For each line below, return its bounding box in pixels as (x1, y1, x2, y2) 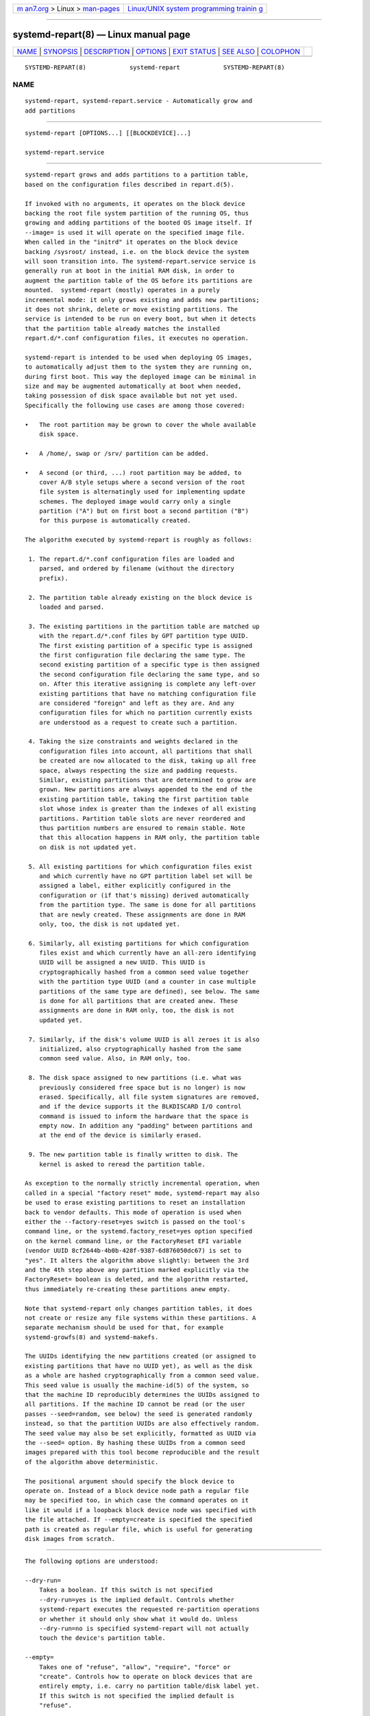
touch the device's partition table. (38, 1634, 166, 1642)
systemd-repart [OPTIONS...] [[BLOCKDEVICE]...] (25, 129, 191, 137)
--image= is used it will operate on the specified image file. (25, 229, 246, 236)
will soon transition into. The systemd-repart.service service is (25, 257, 256, 265)
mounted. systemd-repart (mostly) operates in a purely (25, 286, 221, 294)
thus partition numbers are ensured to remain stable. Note (38, 824, 246, 832)
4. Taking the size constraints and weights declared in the (28, 738, 238, 745)
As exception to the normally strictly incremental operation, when (25, 1179, 260, 1187)
